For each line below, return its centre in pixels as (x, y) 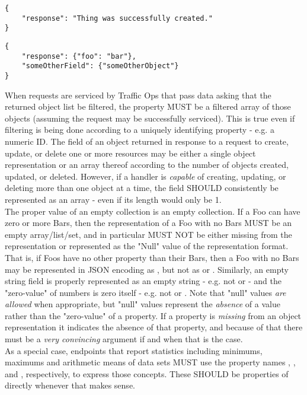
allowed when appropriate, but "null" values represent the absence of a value (143, 304)
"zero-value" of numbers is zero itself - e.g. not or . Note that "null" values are (145, 292)
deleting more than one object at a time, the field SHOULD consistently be (142, 188)
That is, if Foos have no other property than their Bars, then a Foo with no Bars (152, 257)
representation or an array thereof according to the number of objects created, (147, 165)
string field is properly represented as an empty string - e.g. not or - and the (143, 281)
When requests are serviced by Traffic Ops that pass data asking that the (138, 95)
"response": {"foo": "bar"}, (79, 56)
